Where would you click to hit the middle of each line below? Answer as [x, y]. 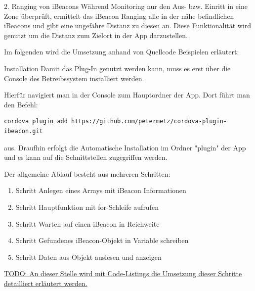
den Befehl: [21, 104]
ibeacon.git [23, 131]
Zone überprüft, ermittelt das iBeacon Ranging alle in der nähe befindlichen [119, 16]
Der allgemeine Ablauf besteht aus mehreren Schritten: [87, 173]
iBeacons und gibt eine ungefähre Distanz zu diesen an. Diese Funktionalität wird [128, 25]
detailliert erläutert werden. [46, 283]
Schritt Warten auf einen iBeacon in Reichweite [87, 223]
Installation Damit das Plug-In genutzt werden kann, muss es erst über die [117, 68]
